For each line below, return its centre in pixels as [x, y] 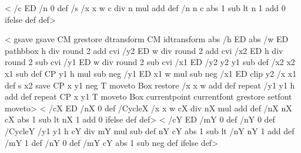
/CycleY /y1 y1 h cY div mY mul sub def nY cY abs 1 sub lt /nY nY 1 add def [150, 130]
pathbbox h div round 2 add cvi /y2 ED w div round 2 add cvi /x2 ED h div [144, 50]
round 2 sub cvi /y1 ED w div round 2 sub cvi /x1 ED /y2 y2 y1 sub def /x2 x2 [150, 62]
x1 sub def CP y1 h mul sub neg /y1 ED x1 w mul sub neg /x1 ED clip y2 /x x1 [151, 73]
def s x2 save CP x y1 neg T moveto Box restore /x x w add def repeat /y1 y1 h [150, 85]
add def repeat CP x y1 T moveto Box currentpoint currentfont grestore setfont [148, 96]
